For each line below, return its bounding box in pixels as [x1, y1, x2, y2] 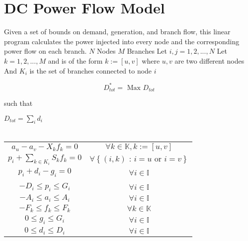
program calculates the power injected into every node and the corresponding [4, 36, 240, 46]
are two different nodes [174, 55, 245, 66]
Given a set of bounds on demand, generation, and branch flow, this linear [4, 26, 231, 37]
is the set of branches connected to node [29, 65, 152, 76]
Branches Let [127, 46, 167, 56]
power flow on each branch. [4, 46, 87, 56]
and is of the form [48, 55, 103, 66]
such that [4, 98, 33, 108]
